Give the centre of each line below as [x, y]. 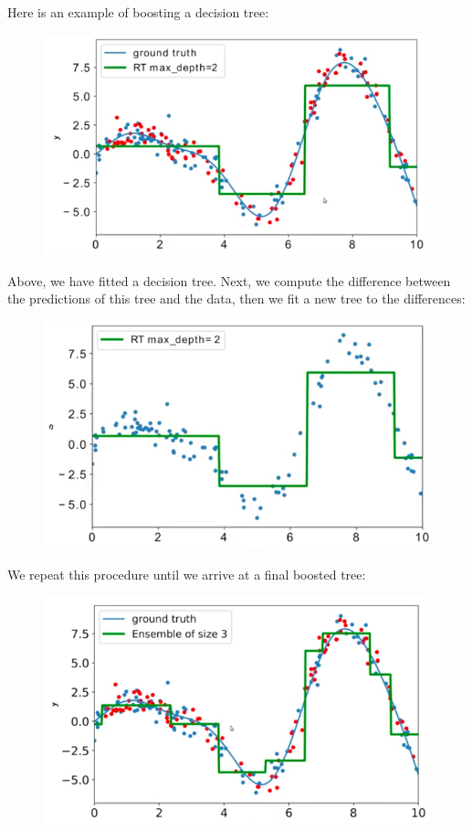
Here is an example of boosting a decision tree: [138, 12]
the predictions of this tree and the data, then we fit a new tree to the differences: [236, 298]
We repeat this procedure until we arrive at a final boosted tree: [187, 575]
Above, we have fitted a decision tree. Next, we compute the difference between [229, 280]
